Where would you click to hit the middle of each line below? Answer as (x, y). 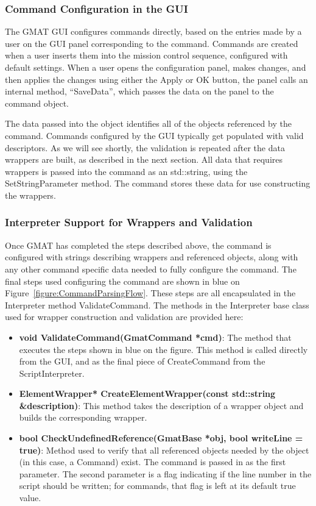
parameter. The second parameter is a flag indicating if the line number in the (165, 473)
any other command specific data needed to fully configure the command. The (151, 269)
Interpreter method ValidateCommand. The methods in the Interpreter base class (157, 305)
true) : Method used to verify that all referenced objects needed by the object (164, 450)
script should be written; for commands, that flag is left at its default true (157, 486)
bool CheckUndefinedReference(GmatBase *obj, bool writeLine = (161, 438)
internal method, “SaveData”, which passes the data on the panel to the (139, 91)
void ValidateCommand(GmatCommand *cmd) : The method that (155, 337)
